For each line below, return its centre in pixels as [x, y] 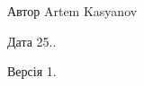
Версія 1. [32, 71]
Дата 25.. [32, 41]
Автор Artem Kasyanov [72, 11]
